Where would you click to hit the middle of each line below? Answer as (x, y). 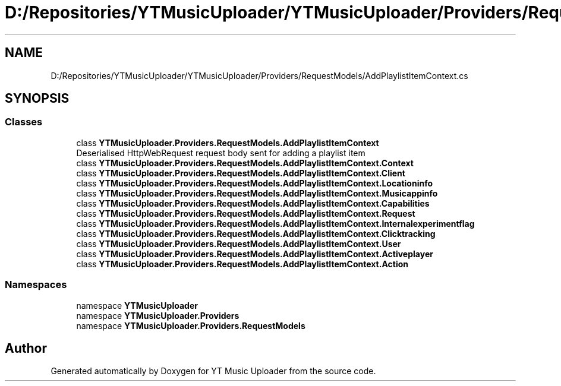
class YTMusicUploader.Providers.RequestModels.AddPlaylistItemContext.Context (245, 163)
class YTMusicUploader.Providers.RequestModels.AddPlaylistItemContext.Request (246, 213)
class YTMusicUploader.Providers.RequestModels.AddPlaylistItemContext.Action (242, 264)
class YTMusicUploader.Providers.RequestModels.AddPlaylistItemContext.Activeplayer (255, 254)
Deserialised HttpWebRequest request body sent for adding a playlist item (221, 153)
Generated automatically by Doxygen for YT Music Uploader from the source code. (213, 371)
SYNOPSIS (37, 99)
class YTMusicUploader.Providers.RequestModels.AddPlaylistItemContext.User (239, 243)
